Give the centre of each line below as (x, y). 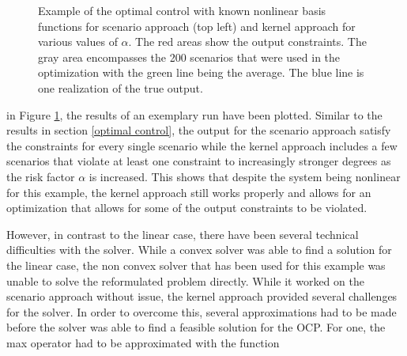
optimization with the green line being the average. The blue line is (201, 72)
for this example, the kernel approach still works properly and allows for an (189, 192)
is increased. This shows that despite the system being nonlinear (245, 176)
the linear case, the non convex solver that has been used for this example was (196, 265)
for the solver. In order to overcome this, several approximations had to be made (202, 311)
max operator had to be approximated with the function (143, 342)
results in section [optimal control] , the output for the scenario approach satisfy (199, 130)
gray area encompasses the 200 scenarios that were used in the (189, 57)
